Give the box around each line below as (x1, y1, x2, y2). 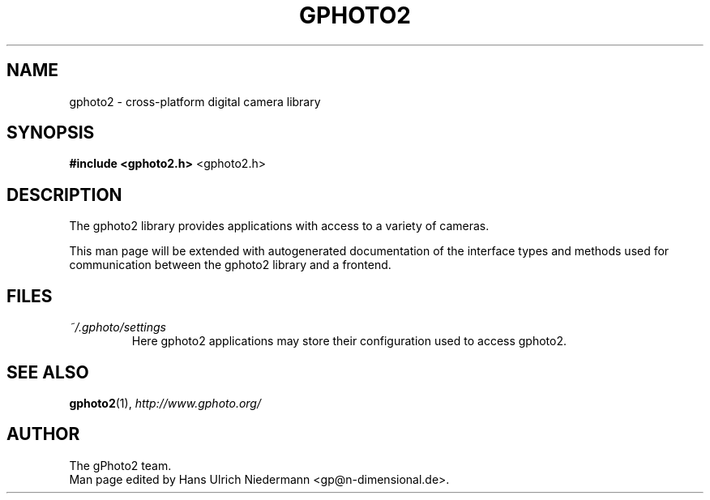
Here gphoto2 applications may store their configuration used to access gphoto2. (131, 334, 567, 348)
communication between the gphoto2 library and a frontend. (69, 258, 391, 272)
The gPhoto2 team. (69, 458, 172, 472)
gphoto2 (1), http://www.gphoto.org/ (69, 395, 261, 410)
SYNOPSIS (6, 122, 95, 143)
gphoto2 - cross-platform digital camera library (69, 94, 321, 109)
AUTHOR (6, 424, 80, 445)
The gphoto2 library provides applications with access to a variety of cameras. (69, 219, 490, 233)
